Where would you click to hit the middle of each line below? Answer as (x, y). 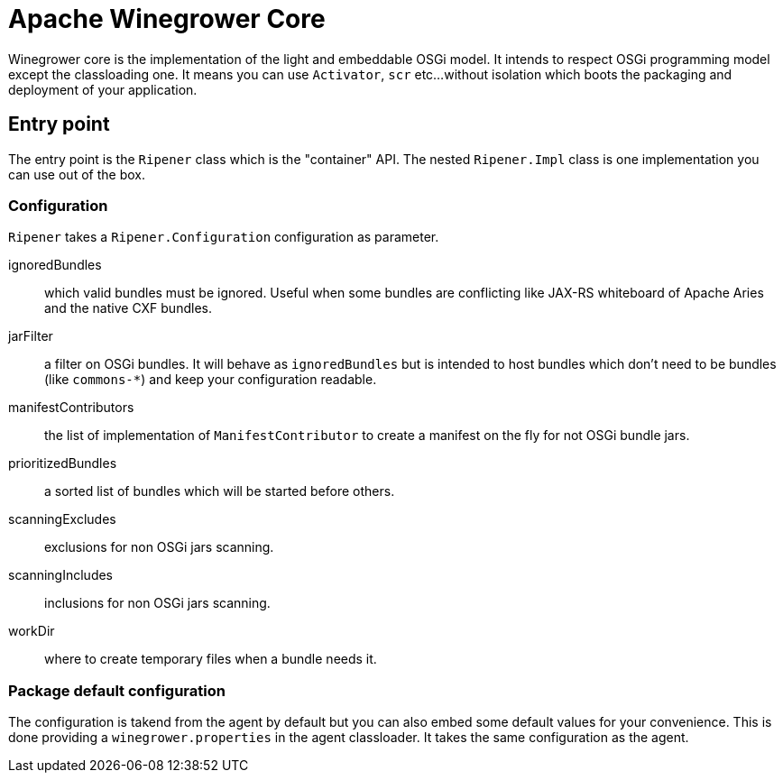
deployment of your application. (103, 89)
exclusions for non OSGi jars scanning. (159, 547)
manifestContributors (71, 408)
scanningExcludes (62, 519)
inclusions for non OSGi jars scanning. (157, 603)
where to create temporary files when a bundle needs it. (211, 659)
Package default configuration (117, 690)
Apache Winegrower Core (167, 19)
